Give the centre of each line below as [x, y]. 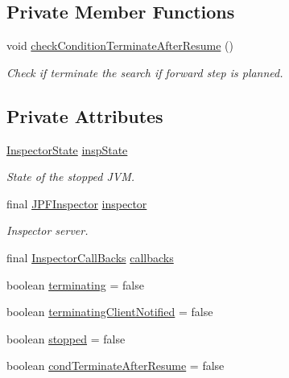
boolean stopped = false [66, 338]
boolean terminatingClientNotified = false [110, 312]
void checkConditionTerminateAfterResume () [120, 45]
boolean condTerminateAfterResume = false [116, 366]
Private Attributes [85, 115]
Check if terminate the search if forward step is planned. [145, 72]
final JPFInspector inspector [77, 203]
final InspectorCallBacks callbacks [90, 257]
